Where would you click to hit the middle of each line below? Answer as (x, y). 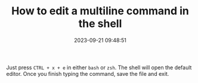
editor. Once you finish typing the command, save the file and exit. (88, 73)
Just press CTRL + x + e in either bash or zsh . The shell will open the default (99, 67)
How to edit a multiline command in (100, 11)
